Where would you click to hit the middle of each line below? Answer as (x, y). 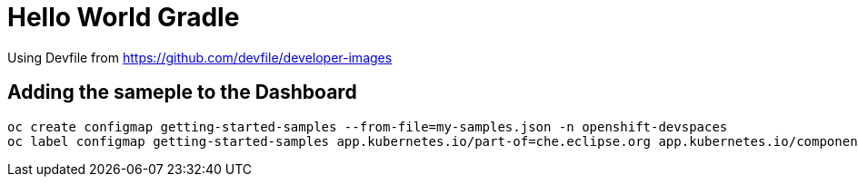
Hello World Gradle (124, 17)
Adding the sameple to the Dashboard (182, 92)
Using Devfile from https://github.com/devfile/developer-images (200, 57)
